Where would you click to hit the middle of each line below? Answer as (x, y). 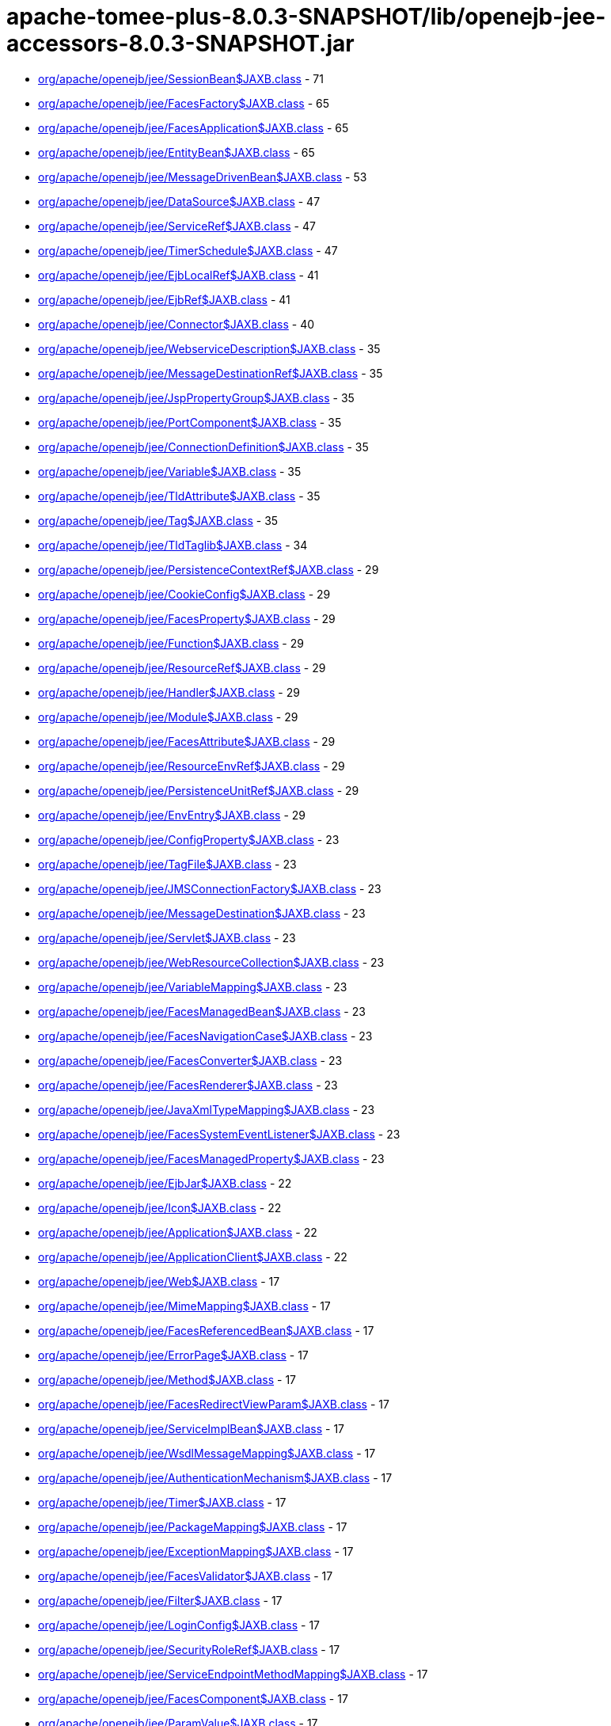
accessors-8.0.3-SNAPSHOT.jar (180, 44)
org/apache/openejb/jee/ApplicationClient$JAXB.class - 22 (193, 1256)
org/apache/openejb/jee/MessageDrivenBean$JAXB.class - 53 (203, 177)
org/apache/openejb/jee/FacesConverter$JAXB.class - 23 (190, 1060)
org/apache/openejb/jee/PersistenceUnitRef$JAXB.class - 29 (199, 790)
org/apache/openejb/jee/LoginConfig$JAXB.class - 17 (179, 1625)
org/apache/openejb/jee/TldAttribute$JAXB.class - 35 (179, 496)
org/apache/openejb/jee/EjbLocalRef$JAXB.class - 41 (178, 275)
